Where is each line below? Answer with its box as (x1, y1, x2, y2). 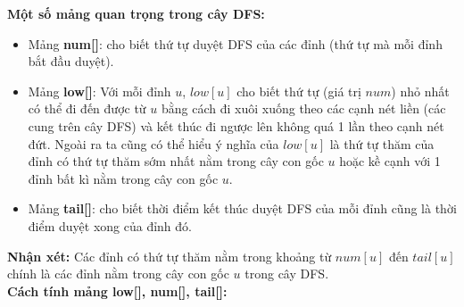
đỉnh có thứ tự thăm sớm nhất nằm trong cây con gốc (28, 152, 324, 170)
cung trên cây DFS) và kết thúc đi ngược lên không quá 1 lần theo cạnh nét (28, 116, 444, 135)
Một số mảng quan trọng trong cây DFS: (7, 4, 265, 22)
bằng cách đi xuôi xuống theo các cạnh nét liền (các (161, 99, 446, 118)
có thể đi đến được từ (28, 99, 146, 118)
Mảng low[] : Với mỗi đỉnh (28, 81, 171, 100)
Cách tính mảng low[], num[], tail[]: (7, 281, 228, 300)
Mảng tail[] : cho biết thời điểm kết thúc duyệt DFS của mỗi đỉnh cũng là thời (28, 199, 457, 218)
